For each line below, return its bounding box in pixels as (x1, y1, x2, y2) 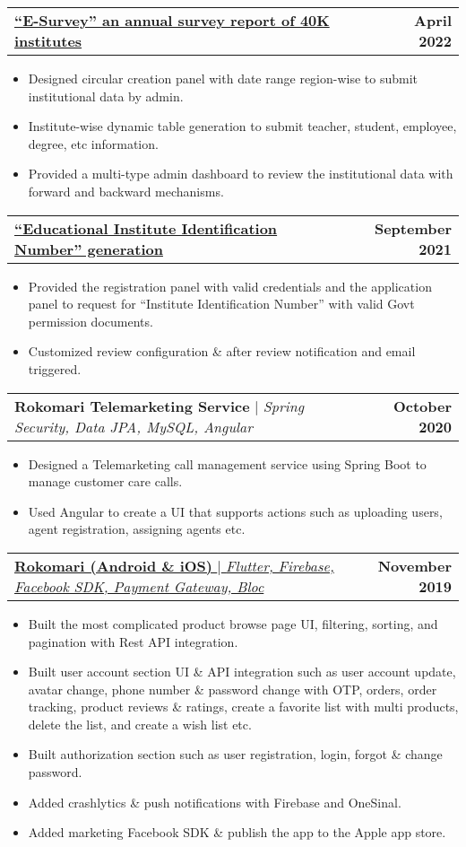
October (393, 395, 452, 416)
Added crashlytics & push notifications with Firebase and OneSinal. (28, 792, 401, 811)
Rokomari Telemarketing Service (14, 395, 250, 416)
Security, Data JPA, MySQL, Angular (14, 415, 254, 437)
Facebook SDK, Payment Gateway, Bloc (14, 575, 264, 597)
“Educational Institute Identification (14, 217, 278, 239)
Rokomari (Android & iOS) (14, 554, 212, 576)
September (374, 217, 452, 239)
